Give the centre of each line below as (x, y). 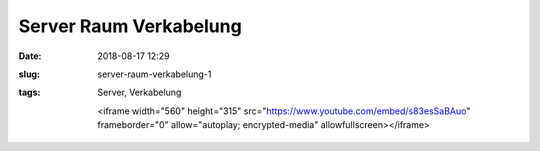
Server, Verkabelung (139, 92)
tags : (29, 92)
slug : (29, 74)
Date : (30, 56)
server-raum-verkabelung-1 (154, 74)
